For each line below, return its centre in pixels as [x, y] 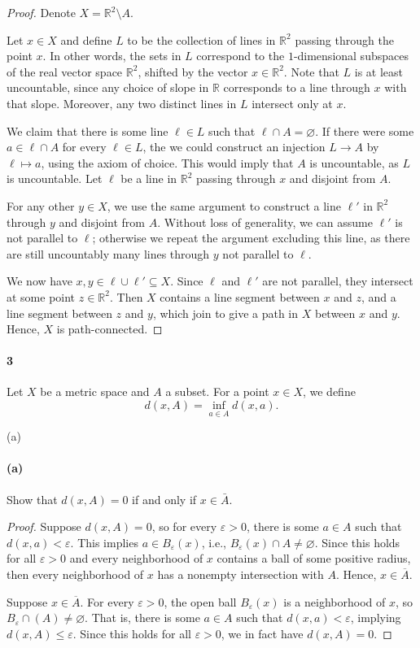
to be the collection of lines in [201, 39]
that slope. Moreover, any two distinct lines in [122, 103]
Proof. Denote [41, 12]
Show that [32, 499]
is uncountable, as [354, 162]
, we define [329, 391]
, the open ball [200, 601]
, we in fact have [262, 633]
